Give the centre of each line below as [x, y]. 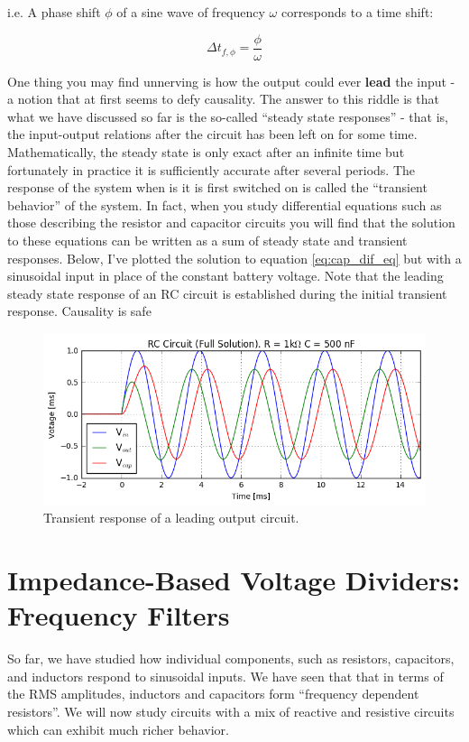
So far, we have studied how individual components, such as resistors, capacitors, [231, 659]
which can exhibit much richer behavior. [118, 729]
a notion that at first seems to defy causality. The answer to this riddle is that [223, 99]
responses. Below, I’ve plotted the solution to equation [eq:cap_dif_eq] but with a [234, 258]
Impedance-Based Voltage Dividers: [234, 580]
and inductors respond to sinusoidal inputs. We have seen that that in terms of [225, 676]
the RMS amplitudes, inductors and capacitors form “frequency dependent [213, 694]
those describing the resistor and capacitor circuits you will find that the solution [231, 223]
